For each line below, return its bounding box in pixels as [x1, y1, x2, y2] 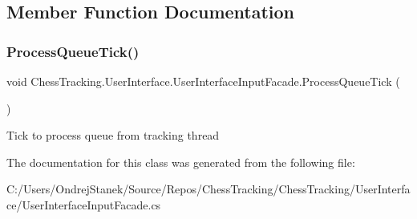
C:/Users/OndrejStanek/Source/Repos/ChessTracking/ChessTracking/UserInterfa [6, 180, 411, 197]
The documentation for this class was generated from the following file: [6, 153, 355, 170]
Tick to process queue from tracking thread [6, 127, 220, 144]
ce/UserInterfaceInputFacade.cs [6, 196, 161, 213]
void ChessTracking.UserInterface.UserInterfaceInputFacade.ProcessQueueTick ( [6, 73, 400, 89]
